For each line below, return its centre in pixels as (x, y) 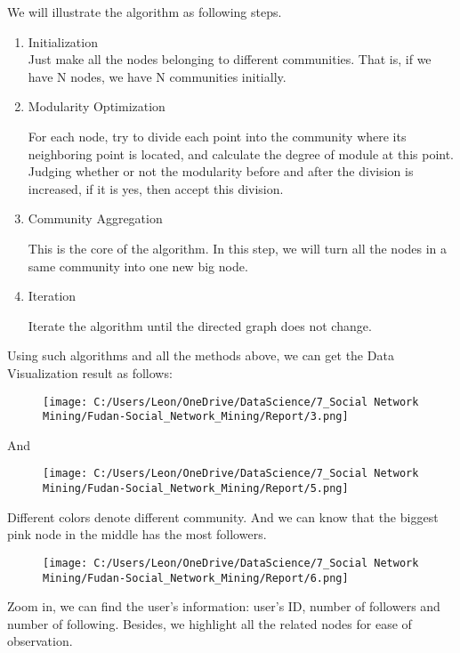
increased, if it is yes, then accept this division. (156, 188)
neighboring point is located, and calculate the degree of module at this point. (241, 153)
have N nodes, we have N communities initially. (157, 76)
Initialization (63, 41)
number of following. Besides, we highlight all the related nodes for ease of (210, 623)
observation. (40, 641)
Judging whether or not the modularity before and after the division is (221, 171)
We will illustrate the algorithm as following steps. (145, 12)
